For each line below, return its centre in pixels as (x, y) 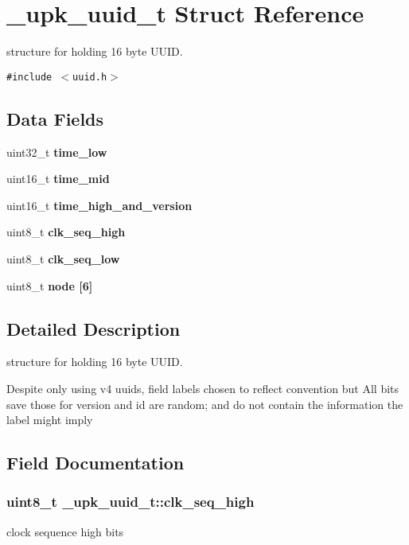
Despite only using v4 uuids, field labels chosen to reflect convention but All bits (203, 388)
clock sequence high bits (65, 531)
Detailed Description (93, 328)
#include (29, 77)
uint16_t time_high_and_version (99, 205)
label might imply (50, 420)
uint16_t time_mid (58, 179)
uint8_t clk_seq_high (66, 232)
